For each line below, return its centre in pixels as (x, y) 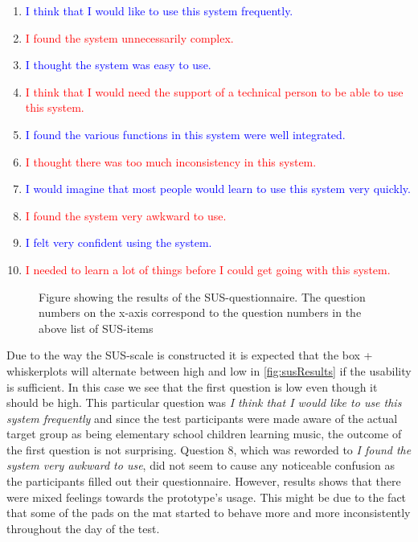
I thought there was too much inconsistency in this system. (171, 161)
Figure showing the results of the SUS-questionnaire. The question (202, 296)
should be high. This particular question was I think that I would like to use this (204, 402)
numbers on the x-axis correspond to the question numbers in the (200, 312)
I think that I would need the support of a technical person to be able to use (214, 91)
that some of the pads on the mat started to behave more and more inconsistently (209, 513)
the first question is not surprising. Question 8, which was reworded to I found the (209, 449)
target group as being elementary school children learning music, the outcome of (204, 434)
